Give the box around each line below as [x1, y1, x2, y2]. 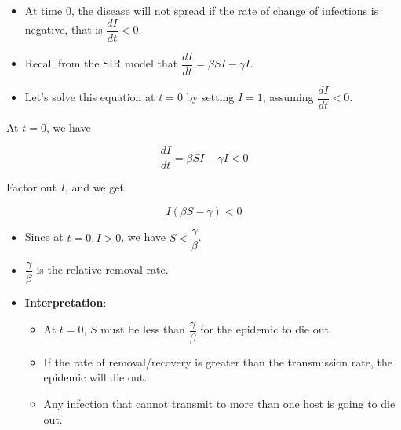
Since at [24, 228, 64, 245]
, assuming [262, 89, 314, 105]
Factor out [6, 179, 57, 195]
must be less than [100, 321, 185, 337]
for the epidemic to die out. [200, 321, 332, 337]
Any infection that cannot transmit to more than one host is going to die [43, 395, 396, 411]
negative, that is [24, 21, 103, 38]
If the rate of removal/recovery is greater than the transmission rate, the [43, 353, 392, 370]
